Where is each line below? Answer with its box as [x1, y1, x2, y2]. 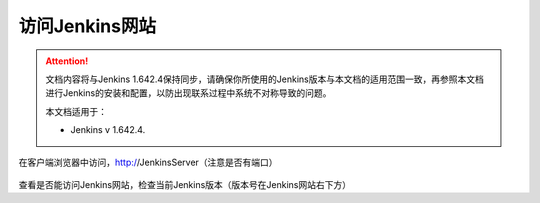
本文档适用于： [45, 105, 107, 117]
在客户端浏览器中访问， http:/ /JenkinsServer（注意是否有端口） [18, 156, 279, 168]
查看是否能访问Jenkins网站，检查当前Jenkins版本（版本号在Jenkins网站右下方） [18, 178, 352, 190]
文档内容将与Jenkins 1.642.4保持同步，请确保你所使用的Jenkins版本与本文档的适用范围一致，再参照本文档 [45, 73, 484, 85]
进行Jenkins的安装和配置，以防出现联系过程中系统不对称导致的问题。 [45, 87, 332, 99]
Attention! [45, 55, 89, 67]
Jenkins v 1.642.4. [70, 124, 146, 136]
